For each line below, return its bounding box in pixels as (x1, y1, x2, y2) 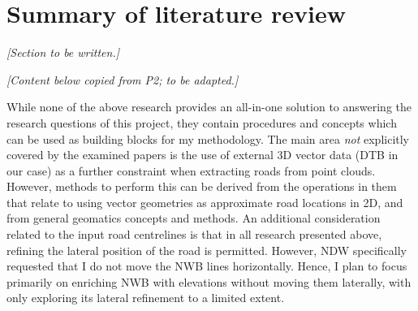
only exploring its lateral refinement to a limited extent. (6, 289, 285, 306)
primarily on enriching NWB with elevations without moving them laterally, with (6, 273, 412, 290)
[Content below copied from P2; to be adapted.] (6, 71, 239, 88)
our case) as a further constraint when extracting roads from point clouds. (6, 162, 376, 179)
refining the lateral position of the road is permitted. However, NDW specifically (6, 241, 407, 258)
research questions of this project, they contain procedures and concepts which (6, 114, 397, 131)
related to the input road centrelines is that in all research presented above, (6, 226, 382, 243)
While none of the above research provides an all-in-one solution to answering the (6, 98, 412, 115)
